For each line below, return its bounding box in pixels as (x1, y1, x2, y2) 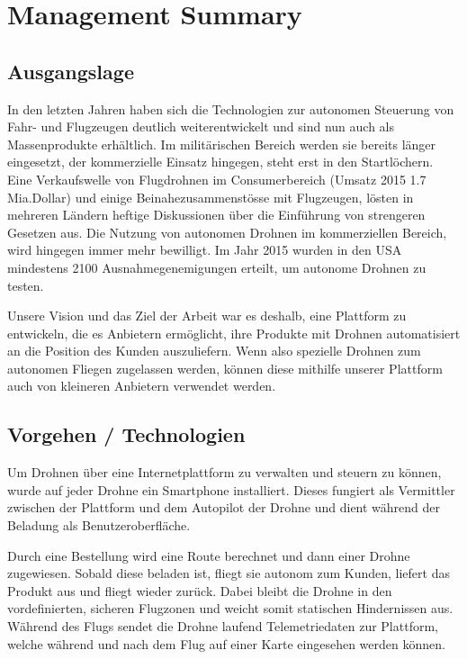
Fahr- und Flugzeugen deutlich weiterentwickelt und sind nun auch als (7, 117, 394, 136)
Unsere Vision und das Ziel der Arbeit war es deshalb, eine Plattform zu (7, 306, 407, 325)
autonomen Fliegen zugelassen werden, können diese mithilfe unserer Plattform (7, 358, 443, 377)
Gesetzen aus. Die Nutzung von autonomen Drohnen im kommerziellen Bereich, (7, 222, 447, 241)
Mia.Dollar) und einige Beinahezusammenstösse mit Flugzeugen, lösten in (7, 187, 414, 206)
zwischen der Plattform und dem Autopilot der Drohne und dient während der (7, 498, 441, 517)
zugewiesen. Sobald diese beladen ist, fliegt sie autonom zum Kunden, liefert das (7, 564, 450, 582)
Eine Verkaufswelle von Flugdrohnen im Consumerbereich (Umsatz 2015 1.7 (7, 169, 427, 188)
